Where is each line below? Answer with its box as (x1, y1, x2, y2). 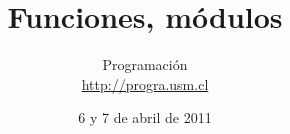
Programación (102, 54, 188, 75)
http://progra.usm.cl (81, 73, 209, 94)
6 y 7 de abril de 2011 (78, 107, 212, 128)
